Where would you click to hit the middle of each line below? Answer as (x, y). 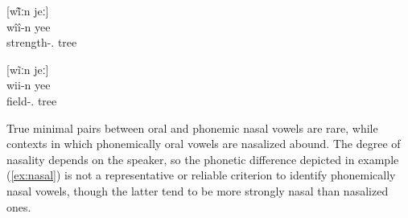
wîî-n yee (29, 26)
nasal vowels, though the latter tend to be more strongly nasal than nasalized (198, 190)
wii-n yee (29, 85)
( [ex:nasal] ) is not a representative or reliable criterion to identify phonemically (201, 175)
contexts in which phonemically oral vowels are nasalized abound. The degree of (204, 144)
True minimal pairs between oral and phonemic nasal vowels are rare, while (192, 128)
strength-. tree (42, 42)
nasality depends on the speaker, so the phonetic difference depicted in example (203, 159)
